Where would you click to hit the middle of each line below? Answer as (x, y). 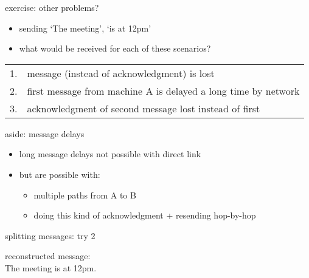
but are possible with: (60, 174)
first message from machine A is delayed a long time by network (163, 90)
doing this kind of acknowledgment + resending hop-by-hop (145, 215)
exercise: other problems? (52, 7)
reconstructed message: (48, 256)
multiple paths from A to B (85, 195)
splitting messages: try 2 (50, 235)
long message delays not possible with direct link (110, 154)
